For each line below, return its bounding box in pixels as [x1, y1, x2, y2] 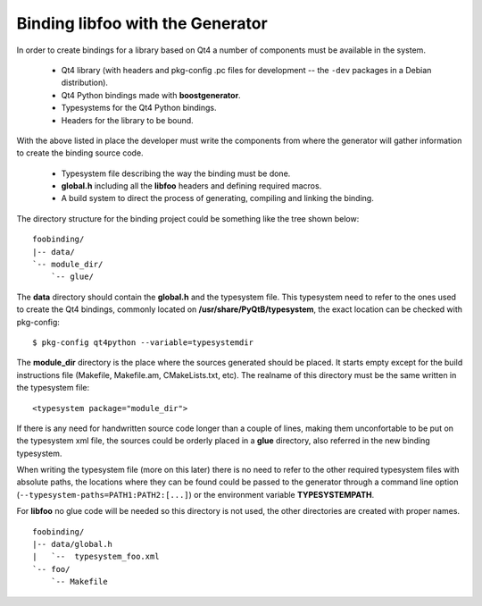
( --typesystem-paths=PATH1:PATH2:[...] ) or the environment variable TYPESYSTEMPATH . [16, 489, 375, 500]
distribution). [61, 77, 109, 88]
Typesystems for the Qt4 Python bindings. [61, 103, 217, 114]
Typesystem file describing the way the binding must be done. [61, 168, 291, 179]
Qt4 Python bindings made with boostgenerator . [61, 89, 241, 100]
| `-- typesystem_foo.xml [32, 551, 160, 562]
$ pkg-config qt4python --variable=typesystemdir [32, 337, 254, 348]
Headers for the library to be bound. [61, 114, 194, 125]
